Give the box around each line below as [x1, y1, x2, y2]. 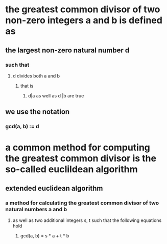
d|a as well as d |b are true [28, 92, 84, 98]
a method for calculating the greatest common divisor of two [5, 199, 159, 206]
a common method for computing [5, 142, 151, 153]
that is [20, 83, 34, 89]
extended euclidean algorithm [5, 184, 103, 193]
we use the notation [5, 108, 70, 116]
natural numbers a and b [5, 206, 67, 213]
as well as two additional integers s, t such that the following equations [12, 217, 162, 223]
